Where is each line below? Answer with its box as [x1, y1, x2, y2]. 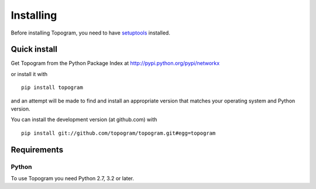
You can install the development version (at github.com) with [11, 116, 157, 123]
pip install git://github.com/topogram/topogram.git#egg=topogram [21, 129, 216, 136]
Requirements [11, 145, 64, 154]
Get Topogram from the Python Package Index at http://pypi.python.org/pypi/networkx [11, 60, 220, 67]
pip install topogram [21, 84, 83, 91]
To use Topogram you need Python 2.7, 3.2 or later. [11, 174, 135, 181]
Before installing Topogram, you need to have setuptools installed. [11, 29, 171, 36]
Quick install [11, 44, 58, 54]
